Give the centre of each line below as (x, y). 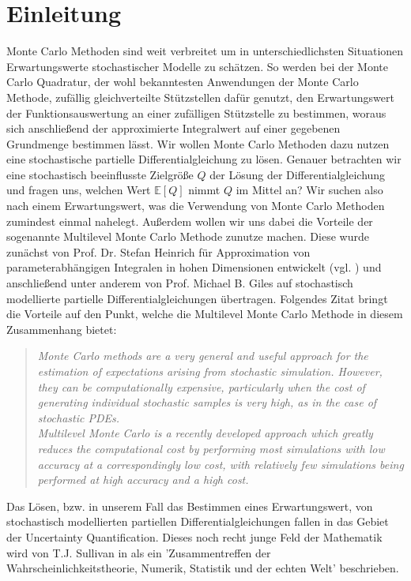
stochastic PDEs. (79, 417)
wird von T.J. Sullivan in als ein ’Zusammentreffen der (139, 552)
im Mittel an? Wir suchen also (309, 190)
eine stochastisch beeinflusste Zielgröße (100, 174)
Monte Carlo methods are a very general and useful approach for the (203, 356)
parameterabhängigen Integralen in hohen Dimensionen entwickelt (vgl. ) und (194, 267)
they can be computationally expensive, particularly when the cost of (201, 386)
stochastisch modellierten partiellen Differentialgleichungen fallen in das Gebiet (198, 521)
